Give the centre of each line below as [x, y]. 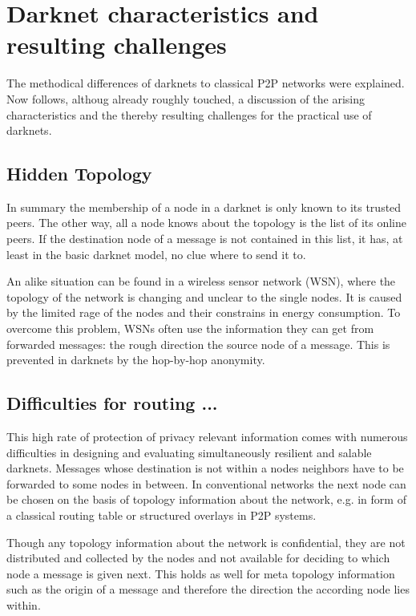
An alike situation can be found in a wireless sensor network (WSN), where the [201, 281]
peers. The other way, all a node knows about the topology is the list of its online [207, 223]
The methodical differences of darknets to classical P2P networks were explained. [206, 83]
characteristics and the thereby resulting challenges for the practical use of [189, 114]
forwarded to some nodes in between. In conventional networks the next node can [206, 483]
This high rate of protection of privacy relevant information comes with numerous [207, 437]
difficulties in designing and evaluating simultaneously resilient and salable [189, 452]
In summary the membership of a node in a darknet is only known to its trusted [204, 207]
